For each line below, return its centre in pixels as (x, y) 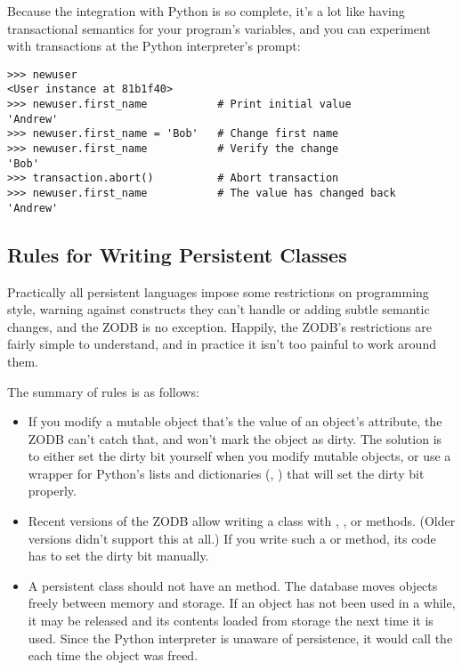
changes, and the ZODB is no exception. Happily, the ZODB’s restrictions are (219, 326)
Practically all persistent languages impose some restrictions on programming (218, 291)
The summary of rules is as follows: (103, 391)
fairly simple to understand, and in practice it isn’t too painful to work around (222, 344)
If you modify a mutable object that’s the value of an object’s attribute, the (235, 421)
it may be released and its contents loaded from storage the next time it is (231, 621)
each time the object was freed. (113, 655)
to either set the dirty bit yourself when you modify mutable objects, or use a (239, 456)
